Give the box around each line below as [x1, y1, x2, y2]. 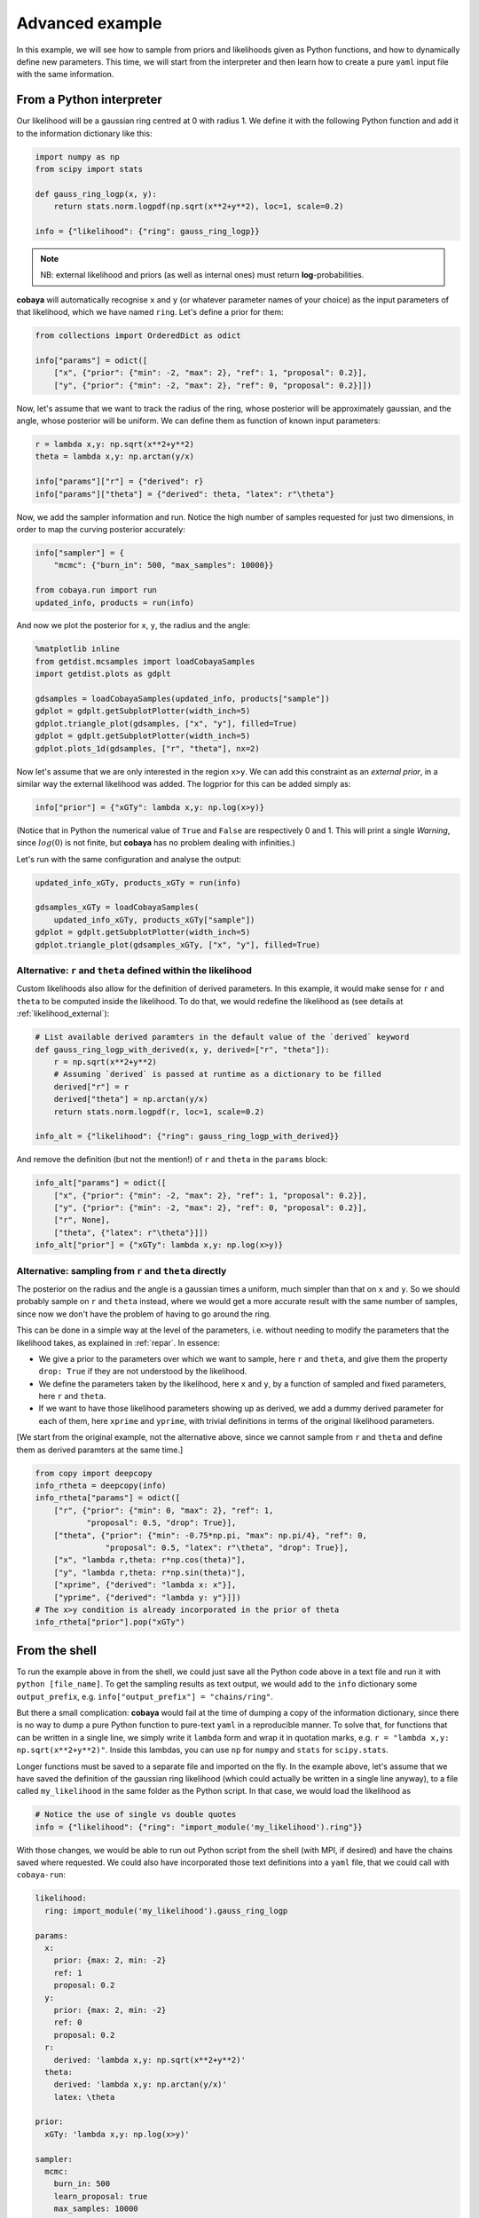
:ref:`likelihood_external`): [16, 1008, 110, 1019]
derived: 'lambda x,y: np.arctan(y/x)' [53, 2080, 228, 2089]
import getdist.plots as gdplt [35, 669, 172, 679]
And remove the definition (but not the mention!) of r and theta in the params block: [16, 1154, 328, 1165]
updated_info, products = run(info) [35, 597, 195, 608]
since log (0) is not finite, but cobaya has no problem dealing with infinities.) [16, 838, 296, 848]
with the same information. [16, 69, 114, 80]
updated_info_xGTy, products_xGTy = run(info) [35, 877, 241, 887]
